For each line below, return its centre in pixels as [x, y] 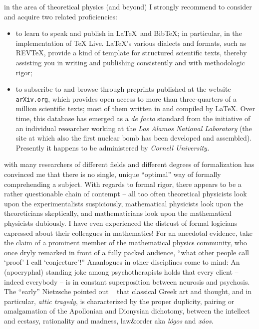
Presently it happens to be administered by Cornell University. [113, 147]
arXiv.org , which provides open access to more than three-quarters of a [126, 98]
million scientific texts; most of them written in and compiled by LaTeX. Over [135, 108]
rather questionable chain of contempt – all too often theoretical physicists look [126, 194]
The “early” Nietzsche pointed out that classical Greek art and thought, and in [128, 291]
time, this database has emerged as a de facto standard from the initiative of [133, 118]
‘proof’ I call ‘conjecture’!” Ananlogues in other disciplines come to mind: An [122, 262]
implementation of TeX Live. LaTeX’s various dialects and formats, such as [131, 43]
